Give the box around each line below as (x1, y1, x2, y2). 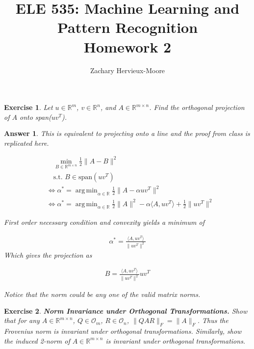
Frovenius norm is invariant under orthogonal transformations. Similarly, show (4, 326, 242, 336)
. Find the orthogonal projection (149, 102, 245, 112)
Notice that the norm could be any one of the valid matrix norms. (4, 289, 201, 299)
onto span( (19, 111, 51, 122)
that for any (4, 315, 40, 325)
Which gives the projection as (4, 249, 92, 260)
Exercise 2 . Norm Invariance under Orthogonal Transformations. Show (4, 305, 248, 316)
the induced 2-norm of (4, 335, 70, 346)
